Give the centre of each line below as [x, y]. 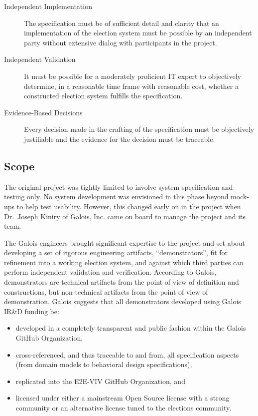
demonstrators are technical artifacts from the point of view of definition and [122, 282]
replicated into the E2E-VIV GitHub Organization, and [100, 381]
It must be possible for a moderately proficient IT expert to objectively [132, 76]
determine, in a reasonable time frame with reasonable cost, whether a [131, 86]
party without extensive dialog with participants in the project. [121, 42]
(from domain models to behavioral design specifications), [104, 364]
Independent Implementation [48, 6]
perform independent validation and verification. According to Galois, [110, 272]
